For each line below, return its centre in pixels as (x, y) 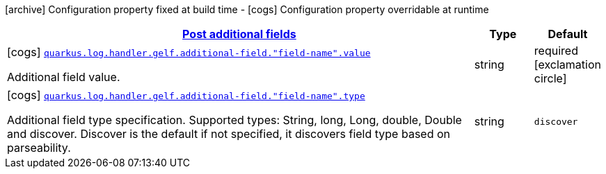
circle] (550, 78)
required (556, 51)
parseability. (39, 148)
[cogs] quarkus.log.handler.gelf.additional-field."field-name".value (189, 52)
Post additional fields (239, 34)
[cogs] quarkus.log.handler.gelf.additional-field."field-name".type (186, 95)
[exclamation (567, 64)
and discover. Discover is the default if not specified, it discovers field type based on (229, 134)
